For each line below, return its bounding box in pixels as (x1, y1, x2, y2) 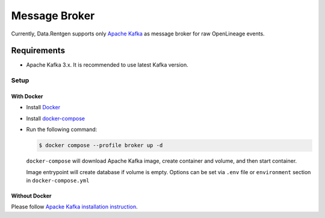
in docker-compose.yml (26, 177, 90, 184)
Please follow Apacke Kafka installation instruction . (11, 203, 138, 210)
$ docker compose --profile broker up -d (39, 142, 163, 149)
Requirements (11, 46, 66, 56)
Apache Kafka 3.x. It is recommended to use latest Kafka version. (26, 61, 189, 68)
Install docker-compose (26, 115, 85, 122)
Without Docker (11, 192, 52, 199)
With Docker (11, 93, 43, 100)
